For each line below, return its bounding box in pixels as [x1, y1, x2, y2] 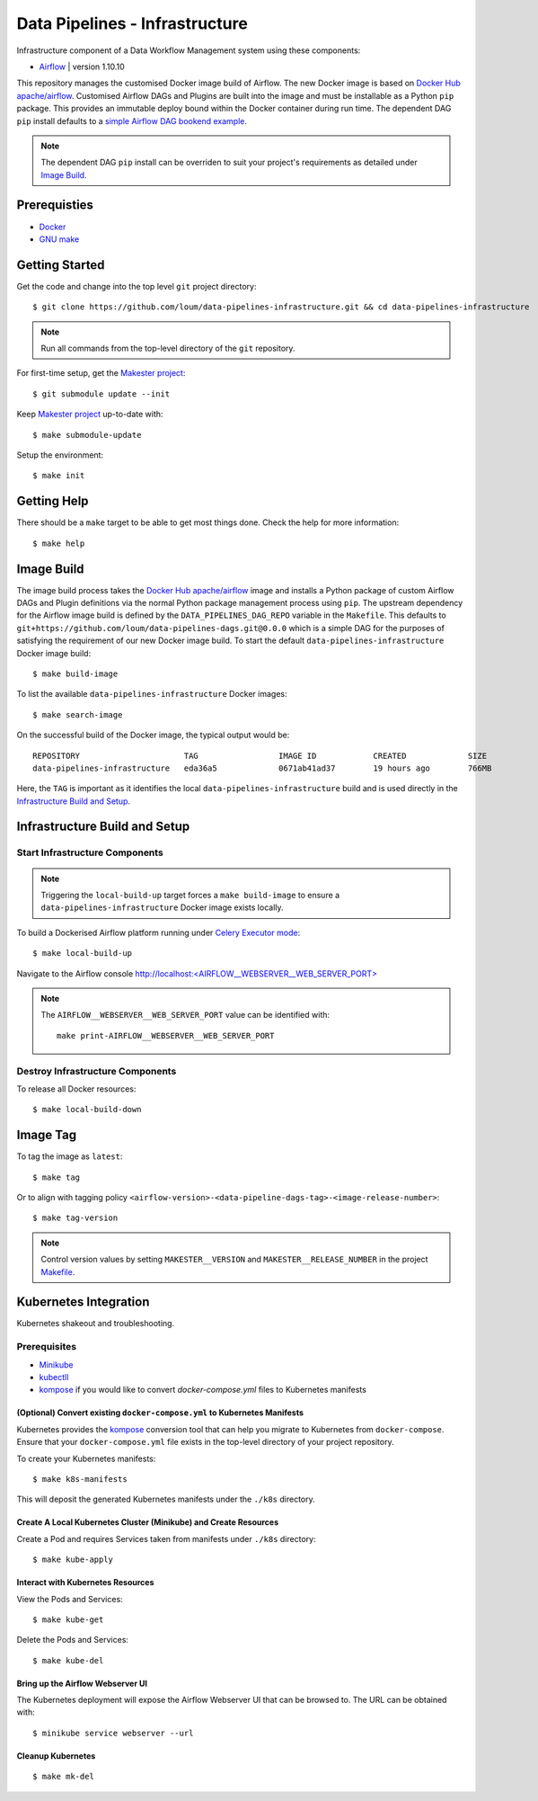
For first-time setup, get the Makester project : [16, 368, 186, 379]
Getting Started [16, 257, 105, 272]
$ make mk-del [32, 1771, 94, 1782]
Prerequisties [16, 198, 94, 213]
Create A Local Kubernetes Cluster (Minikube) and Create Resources [16, 1517, 278, 1528]
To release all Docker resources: [16, 1083, 137, 1094]
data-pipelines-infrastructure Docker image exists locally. [40, 902, 284, 913]
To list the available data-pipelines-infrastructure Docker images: [16, 689, 287, 700]
